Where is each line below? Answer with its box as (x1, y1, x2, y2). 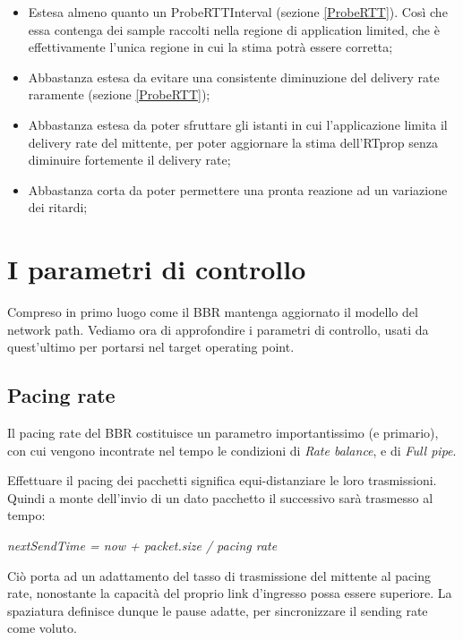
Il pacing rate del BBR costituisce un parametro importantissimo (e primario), (7, 423, 439, 442)
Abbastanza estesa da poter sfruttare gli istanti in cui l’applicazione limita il (28, 115, 448, 133)
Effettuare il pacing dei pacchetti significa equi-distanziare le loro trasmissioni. (7, 471, 437, 490)
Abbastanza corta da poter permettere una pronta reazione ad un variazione (28, 180, 448, 199)
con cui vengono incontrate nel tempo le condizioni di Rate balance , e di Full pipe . (7, 440, 457, 459)
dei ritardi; (28, 198, 88, 217)
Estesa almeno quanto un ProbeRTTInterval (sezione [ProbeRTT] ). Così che (28, 3, 448, 21)
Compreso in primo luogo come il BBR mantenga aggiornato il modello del (7, 303, 418, 321)
